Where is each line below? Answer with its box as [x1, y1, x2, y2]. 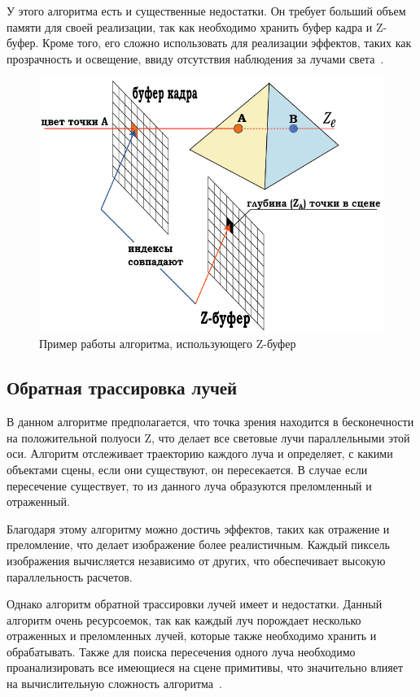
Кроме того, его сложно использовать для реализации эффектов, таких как [42, 34, 412, 51]
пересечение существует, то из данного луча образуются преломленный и [7, 477, 372, 494]
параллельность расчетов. [7, 568, 133, 585]
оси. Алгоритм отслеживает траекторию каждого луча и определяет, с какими [7, 445, 393, 462]
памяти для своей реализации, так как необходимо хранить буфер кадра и [7, 18, 373, 35]
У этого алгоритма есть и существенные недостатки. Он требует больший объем [7, 2, 406, 19]
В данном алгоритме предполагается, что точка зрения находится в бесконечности [7, 413, 414, 430]
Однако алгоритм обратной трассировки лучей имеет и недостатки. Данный [7, 595, 383, 612]
